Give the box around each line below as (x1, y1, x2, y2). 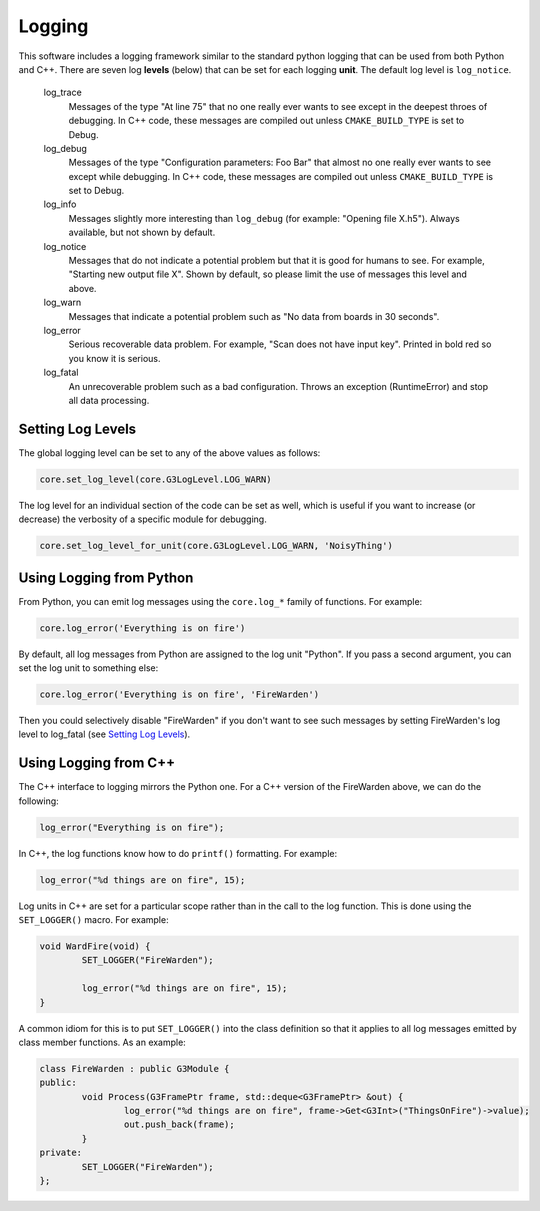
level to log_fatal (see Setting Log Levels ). (18, 728, 191, 740)
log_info (43, 198, 77, 210)
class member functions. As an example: (18, 1036, 187, 1048)
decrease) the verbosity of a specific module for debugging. (18, 513, 267, 525)
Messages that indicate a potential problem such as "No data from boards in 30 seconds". (68, 310, 440, 322)
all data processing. (68, 394, 150, 406)
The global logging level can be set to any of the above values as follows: (18, 446, 321, 459)
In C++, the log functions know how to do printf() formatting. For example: (18, 847, 338, 859)
